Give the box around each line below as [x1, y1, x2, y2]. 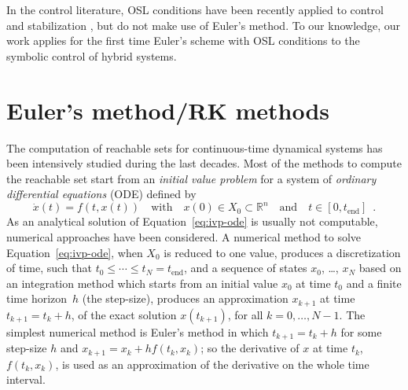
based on [358, 259, 402, 276]
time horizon [6, 290, 68, 307]
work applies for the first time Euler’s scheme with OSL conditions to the [6, 32, 360, 49]
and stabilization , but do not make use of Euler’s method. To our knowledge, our [6, 17, 401, 33]
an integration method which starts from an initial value [6, 274, 278, 291]
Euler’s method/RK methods [6, 94, 330, 126]
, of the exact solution [71, 306, 177, 322]
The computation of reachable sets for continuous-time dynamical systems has [6, 139, 383, 156]
